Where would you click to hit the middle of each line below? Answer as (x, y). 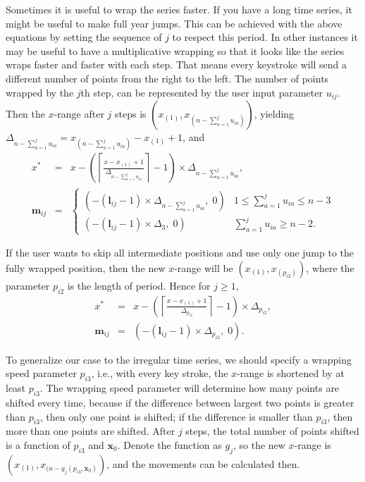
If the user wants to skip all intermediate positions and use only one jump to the (180, 253)
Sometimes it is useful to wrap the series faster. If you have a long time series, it (179, 9)
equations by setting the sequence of (84, 37)
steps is (131, 114)
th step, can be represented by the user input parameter (202, 92)
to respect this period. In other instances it (265, 37)
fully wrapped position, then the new (86, 267)
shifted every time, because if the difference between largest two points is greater (180, 402)
